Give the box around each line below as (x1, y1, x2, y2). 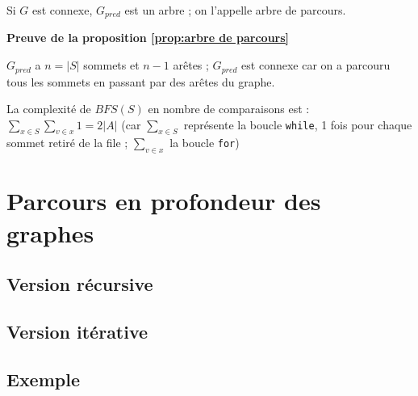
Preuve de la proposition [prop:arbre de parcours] (6, 29, 290, 46)
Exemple (6, 366, 80, 391)
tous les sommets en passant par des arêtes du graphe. (6, 73, 275, 90)
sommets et (83, 57, 140, 74)
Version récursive (6, 272, 153, 297)
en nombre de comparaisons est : (148, 100, 310, 117)
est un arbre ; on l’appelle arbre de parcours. (124, 2, 346, 18)
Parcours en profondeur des (6, 184, 321, 217)
